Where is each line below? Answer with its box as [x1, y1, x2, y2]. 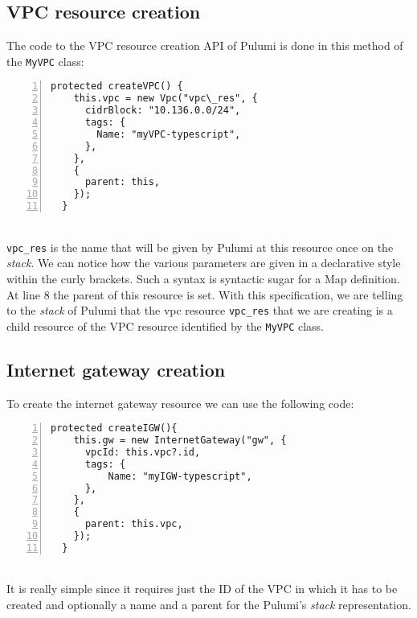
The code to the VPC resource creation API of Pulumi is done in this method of [6, 37, 403, 54]
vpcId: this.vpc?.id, [84, 446, 201, 458]
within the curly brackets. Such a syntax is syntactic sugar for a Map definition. [6, 270, 400, 286]
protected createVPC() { [51, 80, 183, 93]
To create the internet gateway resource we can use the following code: [6, 394, 354, 411]
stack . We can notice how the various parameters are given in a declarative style [6, 254, 401, 271]
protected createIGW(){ [51, 422, 178, 435]
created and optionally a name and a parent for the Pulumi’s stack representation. [6, 596, 411, 613]
